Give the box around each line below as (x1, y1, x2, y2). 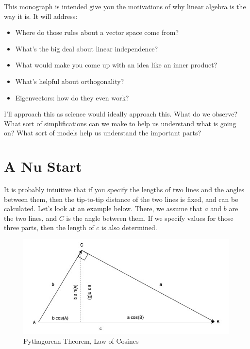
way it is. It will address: (4, 11, 78, 21)
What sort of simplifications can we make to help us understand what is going (4, 118, 236, 128)
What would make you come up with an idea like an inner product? (15, 60, 217, 70)
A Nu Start (4, 156, 82, 176)
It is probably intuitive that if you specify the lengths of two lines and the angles (4, 184, 245, 195)
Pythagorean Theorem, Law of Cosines (23, 335, 139, 346)
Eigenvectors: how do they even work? (15, 92, 129, 102)
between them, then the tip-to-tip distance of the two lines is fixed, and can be (4, 194, 238, 204)
